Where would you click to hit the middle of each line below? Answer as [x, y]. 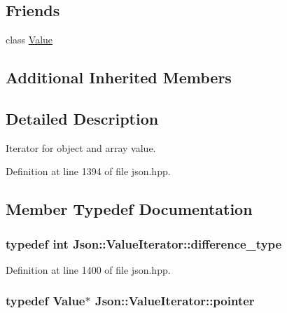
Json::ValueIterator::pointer [175, 301]
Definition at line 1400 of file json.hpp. [88, 269]
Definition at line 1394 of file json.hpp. [88, 171]
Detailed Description [82, 118]
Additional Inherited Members [119, 77]
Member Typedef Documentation [129, 209]
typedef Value [45, 301]
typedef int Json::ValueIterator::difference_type [144, 243]
